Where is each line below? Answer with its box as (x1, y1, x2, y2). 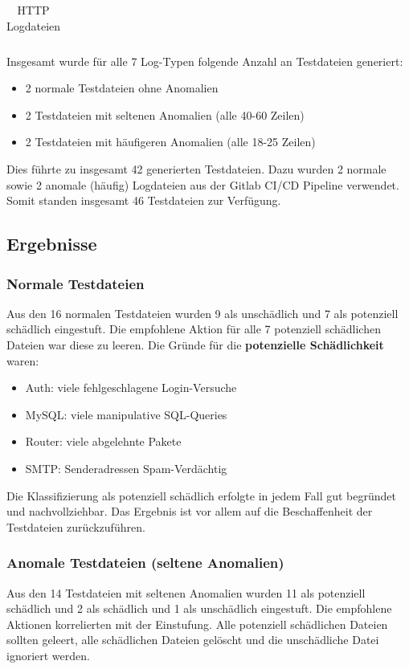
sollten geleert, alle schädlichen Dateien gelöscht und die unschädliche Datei (6, 631, 379, 648)
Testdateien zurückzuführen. (6, 518, 145, 535)
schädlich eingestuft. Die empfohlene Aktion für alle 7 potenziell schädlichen (6, 320, 381, 337)
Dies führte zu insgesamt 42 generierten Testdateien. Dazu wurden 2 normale (6, 161, 387, 177)
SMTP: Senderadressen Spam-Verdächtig (25, 460, 227, 476)
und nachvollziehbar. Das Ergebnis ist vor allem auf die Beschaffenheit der (6, 503, 373, 520)
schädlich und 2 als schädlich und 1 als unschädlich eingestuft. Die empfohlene (6, 600, 392, 617)
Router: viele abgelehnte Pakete (25, 433, 182, 450)
